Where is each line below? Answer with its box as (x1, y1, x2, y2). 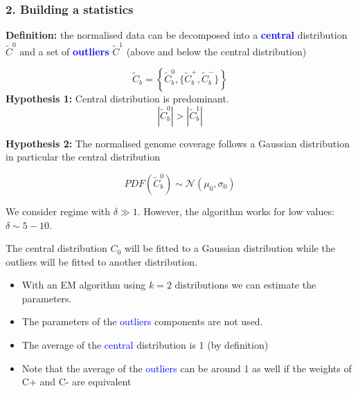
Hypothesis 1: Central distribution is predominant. (6, 91, 229, 106)
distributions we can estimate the (174, 277, 316, 292)
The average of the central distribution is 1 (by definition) (21, 338, 269, 352)
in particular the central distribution (6, 149, 161, 164)
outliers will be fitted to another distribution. (6, 254, 197, 268)
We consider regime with (6, 203, 111, 218)
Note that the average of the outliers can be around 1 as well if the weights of (21, 360, 352, 375)
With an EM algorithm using (21, 277, 146, 292)
